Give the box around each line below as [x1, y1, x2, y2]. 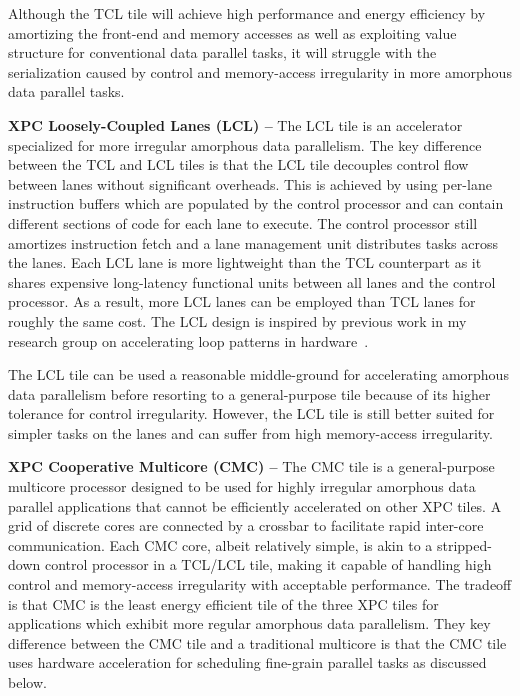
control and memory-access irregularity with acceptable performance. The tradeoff [8, 574, 512, 595]
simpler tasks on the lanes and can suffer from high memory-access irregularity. [8, 422, 493, 443]
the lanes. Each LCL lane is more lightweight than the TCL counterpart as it [8, 252, 482, 273]
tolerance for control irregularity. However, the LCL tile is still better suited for [8, 403, 495, 424]
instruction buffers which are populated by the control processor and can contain [8, 193, 504, 214]
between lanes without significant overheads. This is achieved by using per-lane [8, 173, 492, 194]
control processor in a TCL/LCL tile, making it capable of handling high [44, 554, 492, 575]
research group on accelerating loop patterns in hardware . [8, 330, 369, 351]
